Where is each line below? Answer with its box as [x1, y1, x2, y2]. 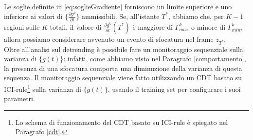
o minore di [191, 21, 226, 32]
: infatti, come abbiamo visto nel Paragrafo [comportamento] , [63, 53, 246, 64]
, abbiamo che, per [168, 11, 224, 21]
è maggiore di [132, 21, 173, 32]
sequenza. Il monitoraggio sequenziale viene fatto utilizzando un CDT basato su [4, 72, 242, 83]
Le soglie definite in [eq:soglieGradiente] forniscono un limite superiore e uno [4, 1, 232, 11]
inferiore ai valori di [4, 11, 63, 21]
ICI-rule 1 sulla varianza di [4, 83, 81, 94]
